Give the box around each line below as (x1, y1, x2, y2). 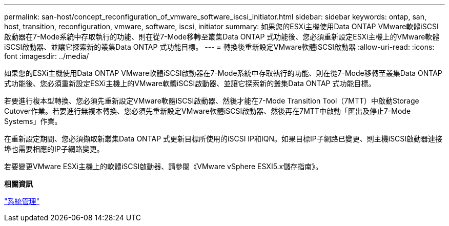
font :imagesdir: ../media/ (4, 52, 89, 60)
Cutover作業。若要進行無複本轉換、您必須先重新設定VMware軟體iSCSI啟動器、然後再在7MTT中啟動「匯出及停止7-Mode (4, 107, 411, 115)
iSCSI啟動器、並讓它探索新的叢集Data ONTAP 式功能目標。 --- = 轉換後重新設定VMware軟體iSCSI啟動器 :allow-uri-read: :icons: (4, 43, 435, 51)
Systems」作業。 (4, 117, 62, 126)
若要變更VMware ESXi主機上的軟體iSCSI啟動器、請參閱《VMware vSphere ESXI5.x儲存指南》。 (4, 162, 323, 171)
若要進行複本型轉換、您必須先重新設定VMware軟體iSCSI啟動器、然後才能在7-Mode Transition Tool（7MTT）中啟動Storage (4, 96, 419, 105)
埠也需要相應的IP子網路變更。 (4, 145, 104, 153)
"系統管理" (4, 197, 40, 206)
